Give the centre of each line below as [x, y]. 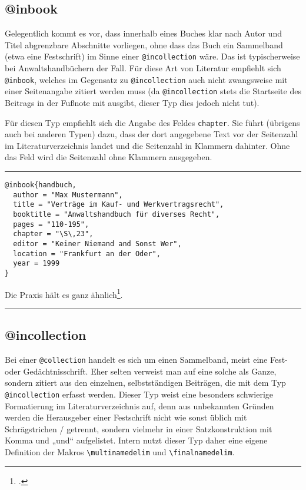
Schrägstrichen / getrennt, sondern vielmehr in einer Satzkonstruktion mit [139, 428]
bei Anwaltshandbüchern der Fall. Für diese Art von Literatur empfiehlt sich [143, 68]
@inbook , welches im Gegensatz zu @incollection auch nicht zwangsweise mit [146, 79]
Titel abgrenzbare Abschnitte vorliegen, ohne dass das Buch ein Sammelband [144, 44]
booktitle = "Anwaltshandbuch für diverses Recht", [117, 214]
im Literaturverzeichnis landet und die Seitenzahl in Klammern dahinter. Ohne [147, 145]
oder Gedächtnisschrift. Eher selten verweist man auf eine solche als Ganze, [141, 371]
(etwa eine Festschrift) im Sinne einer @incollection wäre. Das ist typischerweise [152, 56]
